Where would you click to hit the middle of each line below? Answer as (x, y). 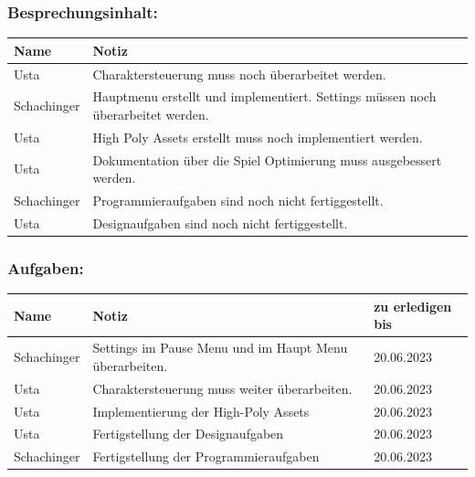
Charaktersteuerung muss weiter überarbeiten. (222, 388)
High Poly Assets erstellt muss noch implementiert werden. (258, 137)
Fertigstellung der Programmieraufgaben (206, 456)
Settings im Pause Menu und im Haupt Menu (220, 348)
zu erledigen (413, 306)
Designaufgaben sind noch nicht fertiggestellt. (220, 223)
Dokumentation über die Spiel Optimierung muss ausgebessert (267, 159)
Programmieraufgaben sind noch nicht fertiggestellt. (238, 201)
